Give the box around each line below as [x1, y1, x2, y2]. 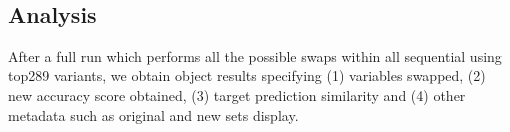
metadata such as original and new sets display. [8, 104, 299, 125]
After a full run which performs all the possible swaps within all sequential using [8, 45, 502, 66]
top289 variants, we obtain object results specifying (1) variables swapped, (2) [8, 65, 486, 86]
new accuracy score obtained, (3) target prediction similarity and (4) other [8, 84, 466, 105]
